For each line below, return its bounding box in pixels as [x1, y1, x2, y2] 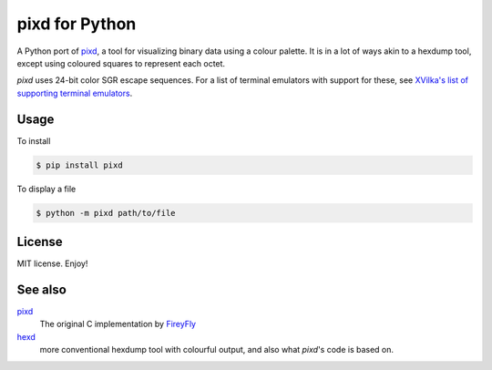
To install [16, 135, 51, 146]
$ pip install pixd [36, 159, 123, 170]
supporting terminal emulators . [16, 87, 133, 98]
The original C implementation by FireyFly [39, 319, 196, 330]
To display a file [16, 183, 77, 194]
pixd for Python [16, 14, 137, 34]
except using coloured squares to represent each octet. [16, 57, 226, 68]
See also [16, 282, 67, 297]
